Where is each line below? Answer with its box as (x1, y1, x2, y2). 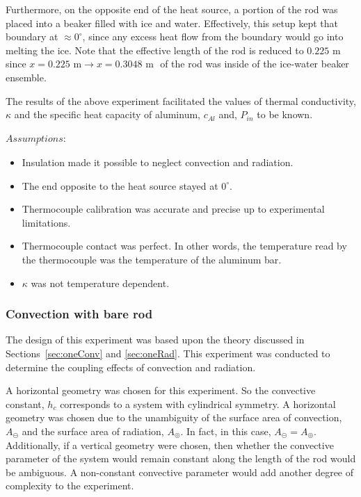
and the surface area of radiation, (22, 423, 164, 438)
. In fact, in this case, (180, 423, 271, 438)
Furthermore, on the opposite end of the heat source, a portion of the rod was (6, 2, 338, 16)
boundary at (6, 29, 58, 44)
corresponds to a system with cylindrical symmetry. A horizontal (60, 396, 336, 411)
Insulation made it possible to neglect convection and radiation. (22, 154, 294, 169)
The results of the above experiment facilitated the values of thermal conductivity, (6, 93, 356, 108)
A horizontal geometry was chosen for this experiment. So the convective (6, 383, 316, 398)
